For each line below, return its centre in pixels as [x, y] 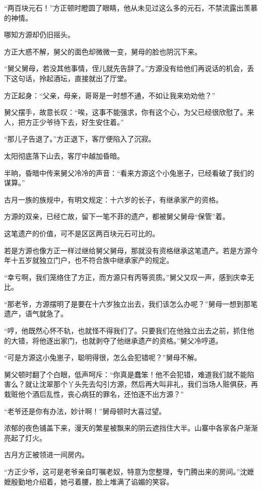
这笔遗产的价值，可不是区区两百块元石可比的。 [82, 233]
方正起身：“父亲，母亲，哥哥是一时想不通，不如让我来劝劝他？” [110, 95]
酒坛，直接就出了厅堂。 [92, 78]
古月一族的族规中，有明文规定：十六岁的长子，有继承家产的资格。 [113, 199]
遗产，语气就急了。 [36, 313]
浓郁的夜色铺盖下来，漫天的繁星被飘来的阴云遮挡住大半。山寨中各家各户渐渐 [131, 428]
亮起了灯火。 [25, 437]
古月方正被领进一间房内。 [46, 454]
